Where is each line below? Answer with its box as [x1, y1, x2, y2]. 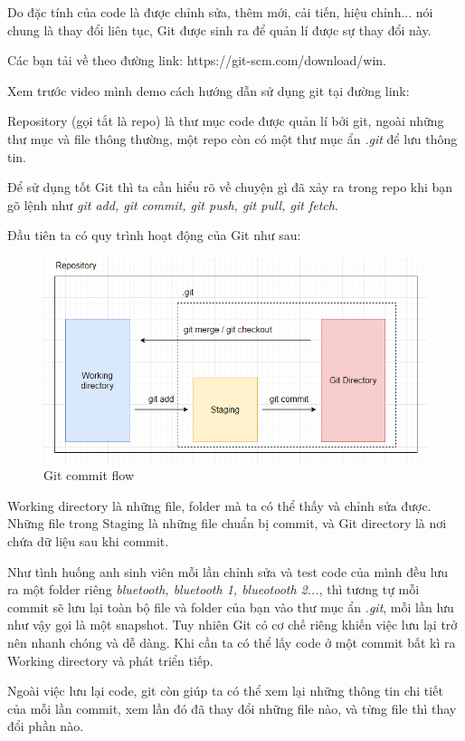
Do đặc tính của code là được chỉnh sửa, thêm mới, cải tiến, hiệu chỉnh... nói [7, 3, 433, 21]
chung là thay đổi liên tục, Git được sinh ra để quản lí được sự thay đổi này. [7, 20, 432, 39]
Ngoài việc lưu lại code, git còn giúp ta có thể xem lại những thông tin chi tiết [7, 681, 443, 700]
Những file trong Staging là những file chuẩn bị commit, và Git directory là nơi [7, 514, 447, 533]
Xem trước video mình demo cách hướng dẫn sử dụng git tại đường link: [7, 81, 410, 100]
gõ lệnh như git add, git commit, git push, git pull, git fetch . [7, 195, 338, 214]
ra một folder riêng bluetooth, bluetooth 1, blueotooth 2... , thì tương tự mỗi [7, 580, 420, 599]
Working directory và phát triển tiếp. [7, 650, 214, 669]
